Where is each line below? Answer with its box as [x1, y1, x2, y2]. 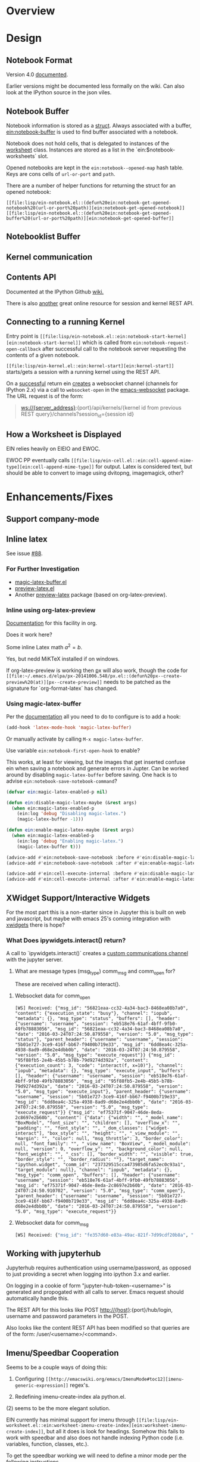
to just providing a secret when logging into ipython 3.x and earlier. [6, 1271, 170, 1278]
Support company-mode [6, 514, 99, 524]
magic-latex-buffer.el [14, 578, 67, 586]
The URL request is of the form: [6, 392, 83, 400]
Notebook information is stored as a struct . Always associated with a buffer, [6, 122, 192, 129]
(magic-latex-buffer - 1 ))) [17, 816, 84, 822]
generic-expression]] [14, 1383, 68, 1389]
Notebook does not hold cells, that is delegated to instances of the [6, 140, 170, 147]
